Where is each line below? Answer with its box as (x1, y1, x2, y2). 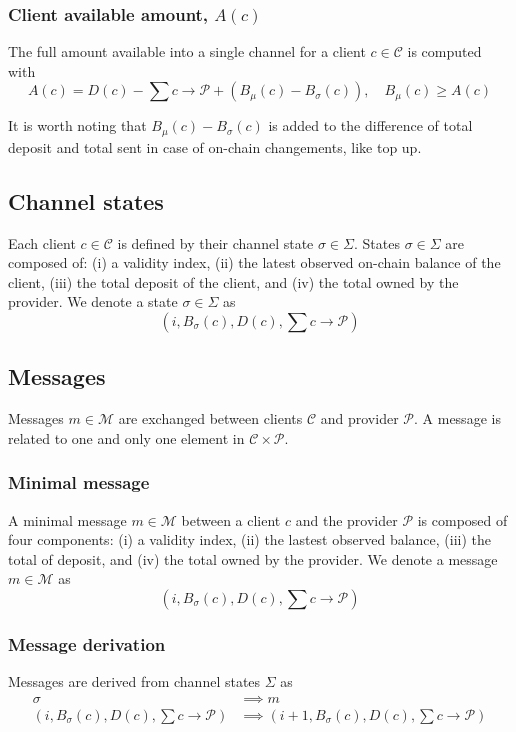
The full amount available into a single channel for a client (8, 41, 366, 62)
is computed (407, 41, 482, 62)
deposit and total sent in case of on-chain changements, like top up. (8, 136, 422, 157)
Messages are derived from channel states (8, 671, 261, 692)
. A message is (414, 408, 501, 429)
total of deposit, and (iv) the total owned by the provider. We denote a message (8, 548, 498, 569)
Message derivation (8, 631, 166, 656)
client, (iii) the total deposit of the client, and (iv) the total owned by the (8, 271, 459, 292)
